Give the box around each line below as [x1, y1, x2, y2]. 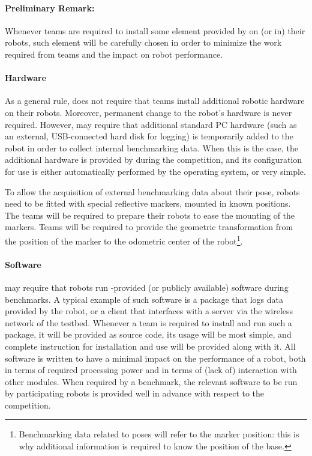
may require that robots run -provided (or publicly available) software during [5, 281, 289, 293]
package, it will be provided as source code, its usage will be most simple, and [5, 328, 292, 341]
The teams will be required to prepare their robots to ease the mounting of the [5, 208, 295, 221]
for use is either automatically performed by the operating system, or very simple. [5, 165, 306, 177]
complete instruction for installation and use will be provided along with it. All [5, 339, 296, 352]
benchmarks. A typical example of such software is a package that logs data [5, 293, 283, 305]
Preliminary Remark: [5, 1, 95, 14]
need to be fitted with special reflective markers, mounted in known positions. [5, 197, 291, 210]
